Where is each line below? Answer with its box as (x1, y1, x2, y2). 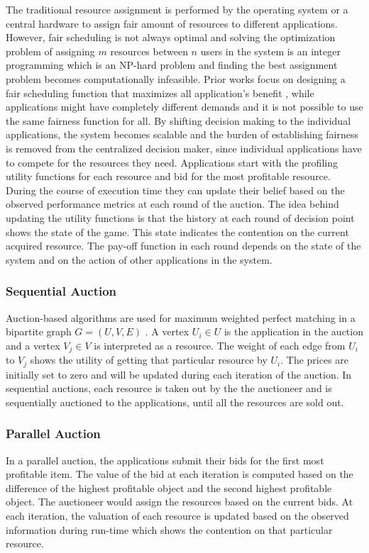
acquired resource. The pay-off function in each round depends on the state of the (6, 238, 361, 253)
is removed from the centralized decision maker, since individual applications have (6, 140, 362, 155)
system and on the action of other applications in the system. (6, 252, 272, 267)
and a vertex (6, 337, 60, 352)
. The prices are (280, 352, 349, 367)
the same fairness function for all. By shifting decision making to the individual (6, 113, 351, 128)
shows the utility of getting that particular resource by (30, 352, 268, 367)
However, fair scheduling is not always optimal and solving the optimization (6, 30, 336, 45)
